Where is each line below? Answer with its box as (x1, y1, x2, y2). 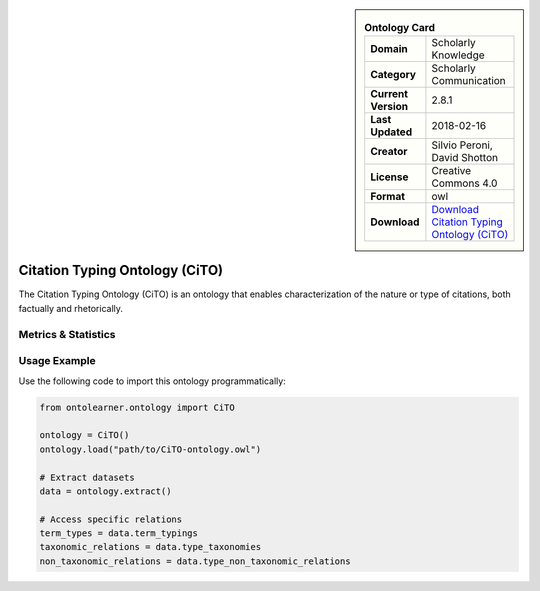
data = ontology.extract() (39, 485, 172, 497)
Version (370, 100, 409, 114)
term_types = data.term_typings (39, 528, 199, 539)
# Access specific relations (39, 513, 183, 525)
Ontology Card (364, 21, 435, 35)
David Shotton (431, 151, 499, 165)
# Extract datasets (39, 471, 135, 483)
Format (370, 190, 405, 204)
